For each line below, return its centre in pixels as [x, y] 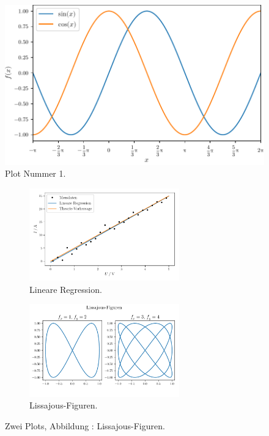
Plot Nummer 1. [35, 173]
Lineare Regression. [66, 289]
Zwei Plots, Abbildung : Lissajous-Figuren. [85, 425]
